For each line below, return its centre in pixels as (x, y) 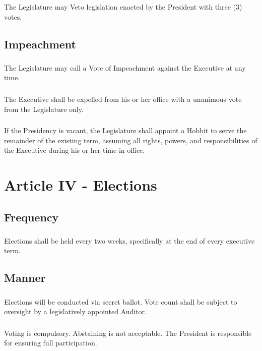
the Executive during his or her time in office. (75, 150)
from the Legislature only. (44, 109)
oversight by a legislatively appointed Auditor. (75, 311)
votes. (13, 16)
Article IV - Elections (81, 185)
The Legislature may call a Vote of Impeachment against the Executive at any (125, 67)
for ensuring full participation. (51, 343)
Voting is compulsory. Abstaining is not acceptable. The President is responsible (128, 333)
